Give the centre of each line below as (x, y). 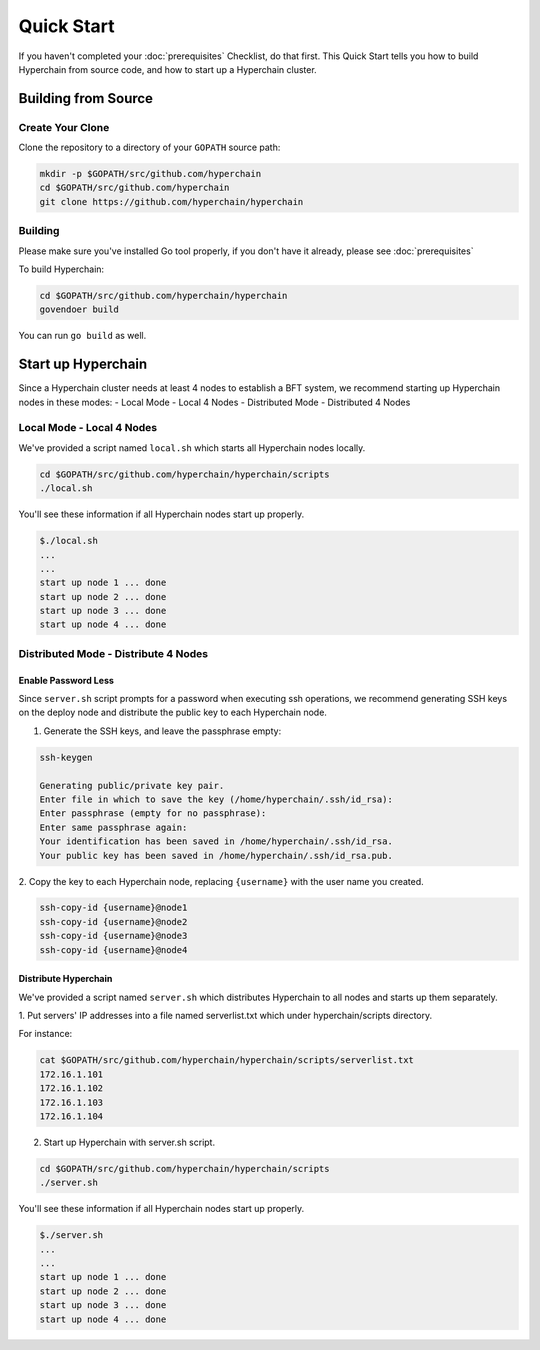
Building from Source (86, 98)
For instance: (45, 1034)
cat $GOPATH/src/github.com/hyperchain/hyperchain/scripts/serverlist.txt (227, 1060)
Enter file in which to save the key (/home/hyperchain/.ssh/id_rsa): (216, 799)
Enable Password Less (66, 680)
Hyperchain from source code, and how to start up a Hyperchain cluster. (167, 69)
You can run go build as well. (82, 336)
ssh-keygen (66, 757)
